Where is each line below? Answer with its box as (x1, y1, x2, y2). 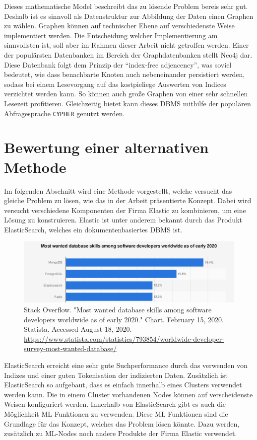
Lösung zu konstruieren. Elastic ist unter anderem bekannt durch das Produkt (4, 215, 242, 225)
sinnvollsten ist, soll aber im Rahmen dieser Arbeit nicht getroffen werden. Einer (4, 40, 249, 50)
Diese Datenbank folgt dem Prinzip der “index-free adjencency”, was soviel (4, 59, 232, 70)
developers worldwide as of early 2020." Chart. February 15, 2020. (24, 314, 224, 324)
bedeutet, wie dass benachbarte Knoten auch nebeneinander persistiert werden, (4, 69, 245, 79)
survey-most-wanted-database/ (24, 343, 117, 354)
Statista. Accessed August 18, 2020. (24, 324, 132, 334)
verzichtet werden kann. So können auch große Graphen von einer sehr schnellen (4, 88, 248, 99)
